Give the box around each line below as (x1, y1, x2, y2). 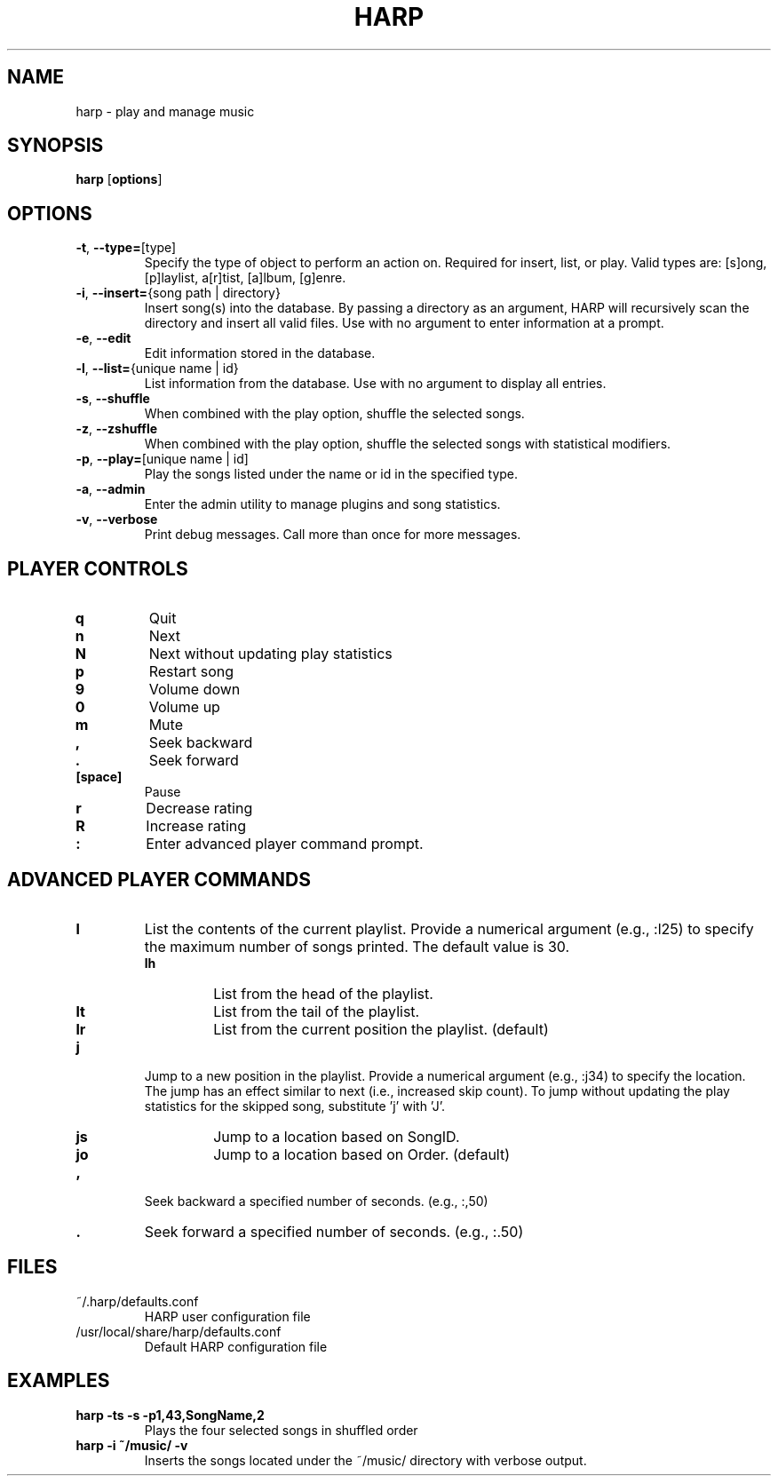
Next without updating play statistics (148, 645, 393, 663)
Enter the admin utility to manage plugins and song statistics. (144, 496, 501, 512)
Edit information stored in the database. (144, 345, 376, 361)
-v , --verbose (75, 512, 158, 527)
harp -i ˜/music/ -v (75, 1437, 188, 1453)
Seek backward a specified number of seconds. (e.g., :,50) (144, 1193, 488, 1209)
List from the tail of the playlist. (213, 1002, 420, 1020)
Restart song (148, 662, 234, 681)
